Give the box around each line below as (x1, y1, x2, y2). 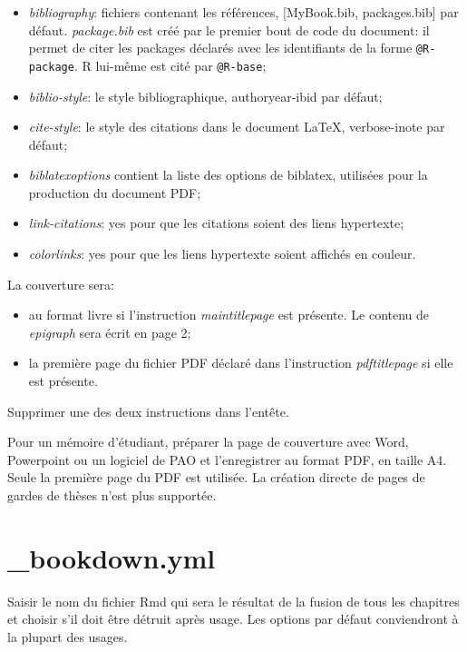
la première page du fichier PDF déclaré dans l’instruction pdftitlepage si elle (28, 353, 453, 372)
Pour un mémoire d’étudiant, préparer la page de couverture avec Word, (7, 432, 409, 451)
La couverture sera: (7, 274, 114, 293)
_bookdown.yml (7, 538, 216, 576)
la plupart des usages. (7, 627, 128, 646)
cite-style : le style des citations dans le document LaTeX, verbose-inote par (28, 117, 445, 136)
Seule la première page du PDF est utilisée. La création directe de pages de (7, 468, 425, 487)
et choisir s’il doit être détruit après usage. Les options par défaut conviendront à (7, 609, 459, 628)
